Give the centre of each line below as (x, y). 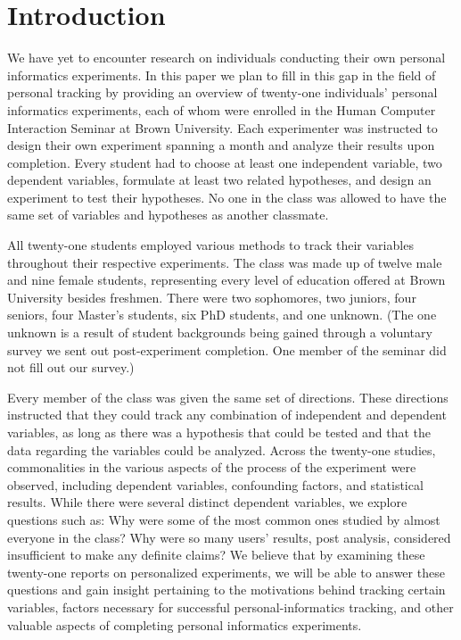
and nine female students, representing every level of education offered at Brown (226, 280)
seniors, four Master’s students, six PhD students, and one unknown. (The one (222, 315)
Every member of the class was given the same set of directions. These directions (228, 397)
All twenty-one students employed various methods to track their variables (210, 245)
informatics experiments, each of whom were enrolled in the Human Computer (222, 109)
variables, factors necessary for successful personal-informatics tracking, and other (230, 607)
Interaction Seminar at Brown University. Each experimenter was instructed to (222, 127)
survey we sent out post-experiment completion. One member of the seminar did (227, 349)
